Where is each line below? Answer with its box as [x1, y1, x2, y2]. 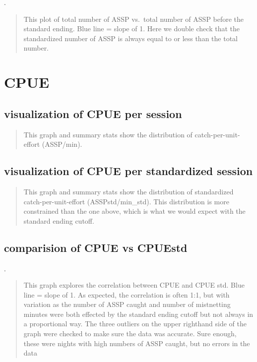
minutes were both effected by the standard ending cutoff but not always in [23, 308, 254, 319]
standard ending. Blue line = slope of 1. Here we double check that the [23, 23, 240, 34]
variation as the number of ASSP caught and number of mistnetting [23, 299, 231, 309]
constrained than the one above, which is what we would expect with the [23, 206, 246, 216]
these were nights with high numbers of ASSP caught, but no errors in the [23, 338, 250, 348]
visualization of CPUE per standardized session [4, 163, 253, 179]
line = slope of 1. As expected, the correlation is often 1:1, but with [23, 289, 230, 300]
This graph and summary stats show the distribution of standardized [23, 186, 234, 196]
